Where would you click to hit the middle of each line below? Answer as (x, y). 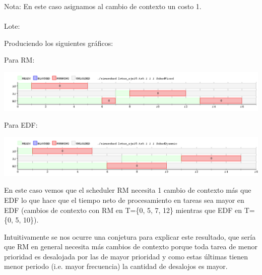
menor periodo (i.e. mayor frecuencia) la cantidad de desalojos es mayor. (116, 266)
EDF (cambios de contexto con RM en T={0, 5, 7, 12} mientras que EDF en (123, 210)
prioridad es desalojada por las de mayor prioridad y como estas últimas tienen (126, 256)
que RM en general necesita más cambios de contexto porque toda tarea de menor (131, 246)
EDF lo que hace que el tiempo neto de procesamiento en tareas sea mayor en (124, 200)
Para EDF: (21, 125)
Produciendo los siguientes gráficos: (59, 43)
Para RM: (19, 60)
